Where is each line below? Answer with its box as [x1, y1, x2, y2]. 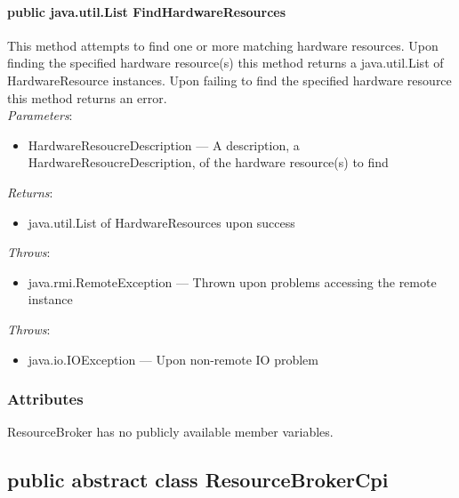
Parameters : [7, 106, 73, 124]
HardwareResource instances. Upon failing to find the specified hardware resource [7, 70, 452, 89]
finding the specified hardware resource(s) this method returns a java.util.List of [7, 53, 444, 72]
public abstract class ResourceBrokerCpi [7, 466, 389, 494]
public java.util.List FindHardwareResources [7, 2, 286, 20]
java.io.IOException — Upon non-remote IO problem [28, 349, 318, 368]
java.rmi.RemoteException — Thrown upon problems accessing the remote [28, 272, 437, 291]
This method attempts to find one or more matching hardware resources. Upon [7, 36, 439, 54]
